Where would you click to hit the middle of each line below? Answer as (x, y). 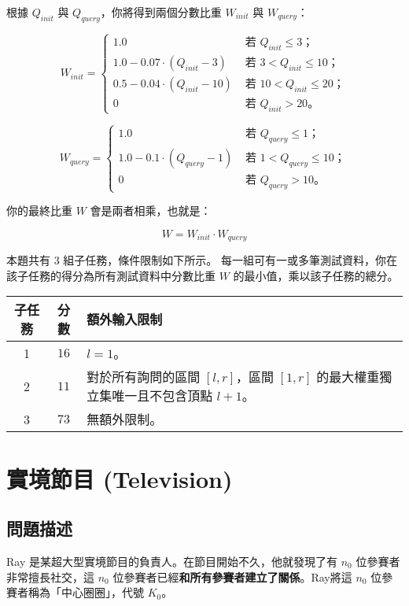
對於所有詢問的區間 (144, 377)
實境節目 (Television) (120, 478)
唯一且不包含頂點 (162, 396)
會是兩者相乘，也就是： (151, 211)
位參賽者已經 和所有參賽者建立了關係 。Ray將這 (232, 576)
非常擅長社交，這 (50, 576)
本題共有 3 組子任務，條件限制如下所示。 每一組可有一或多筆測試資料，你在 (202, 260)
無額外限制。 (125, 419)
